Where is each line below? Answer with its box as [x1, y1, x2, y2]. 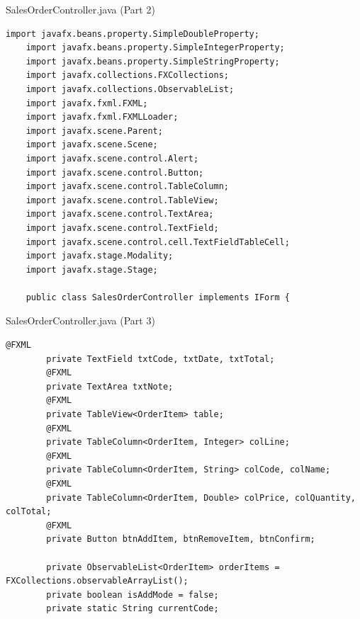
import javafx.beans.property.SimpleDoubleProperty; [6, 28, 259, 39]
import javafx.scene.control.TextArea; [26, 209, 214, 220]
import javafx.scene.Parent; [26, 125, 163, 136]
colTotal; [6, 506, 52, 517]
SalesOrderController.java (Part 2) [6, 2, 155, 16]
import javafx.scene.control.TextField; [26, 222, 219, 233]
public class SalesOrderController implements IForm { [26, 292, 290, 302]
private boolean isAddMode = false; [46, 589, 219, 600]
